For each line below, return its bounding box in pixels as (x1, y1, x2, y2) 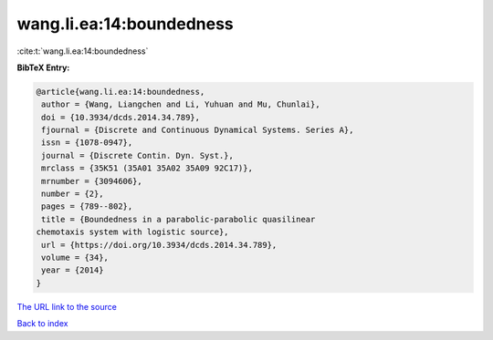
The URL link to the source (16, 301, 118, 312)
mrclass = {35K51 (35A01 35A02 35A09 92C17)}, (41, 163, 253, 173)
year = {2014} (41, 265, 104, 275)
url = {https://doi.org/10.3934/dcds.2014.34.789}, (41, 240, 278, 250)
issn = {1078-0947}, (41, 138, 133, 148)
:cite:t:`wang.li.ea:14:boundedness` (16, 46, 149, 57)
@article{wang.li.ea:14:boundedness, (36, 87, 205, 97)
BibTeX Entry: (16, 62, 70, 73)
